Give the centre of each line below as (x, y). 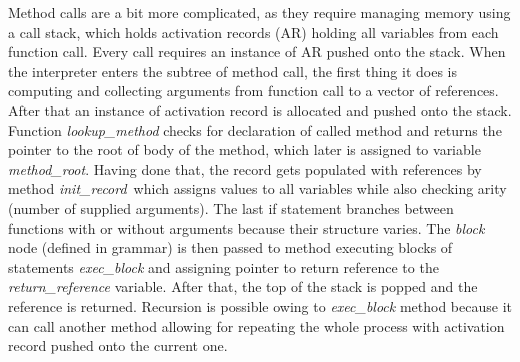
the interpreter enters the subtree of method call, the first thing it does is (232, 70)
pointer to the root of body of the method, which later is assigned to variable (244, 149)
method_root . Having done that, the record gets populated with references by (245, 168)
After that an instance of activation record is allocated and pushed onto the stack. (260, 109)
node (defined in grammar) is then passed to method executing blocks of (230, 247)
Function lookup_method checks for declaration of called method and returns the (255, 129)
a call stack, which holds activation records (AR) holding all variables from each (253, 31)
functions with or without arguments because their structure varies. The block (246, 227)
